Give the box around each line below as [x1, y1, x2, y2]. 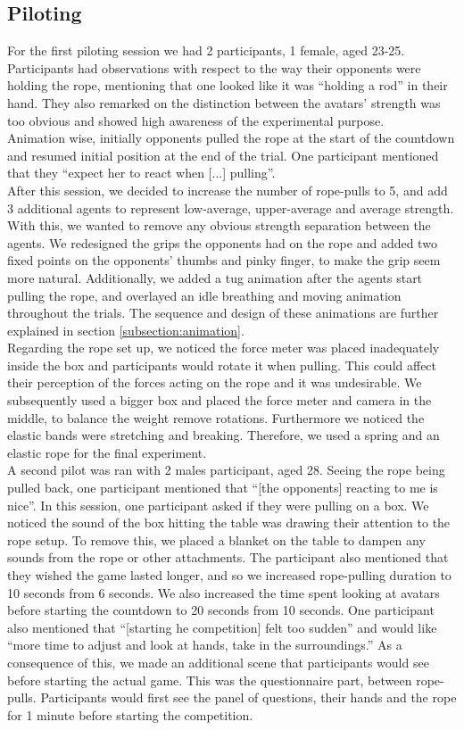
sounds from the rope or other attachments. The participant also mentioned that [7, 548, 449, 567]
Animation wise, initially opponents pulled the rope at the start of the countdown [7, 129, 455, 147]
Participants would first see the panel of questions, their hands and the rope [40, 688, 457, 707]
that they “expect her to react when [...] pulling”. [7, 163, 276, 182]
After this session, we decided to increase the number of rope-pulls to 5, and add [7, 180, 448, 199]
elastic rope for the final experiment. [7, 443, 207, 461]
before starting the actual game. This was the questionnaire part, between [7, 670, 412, 689]
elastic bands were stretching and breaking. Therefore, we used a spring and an [7, 426, 440, 444]
